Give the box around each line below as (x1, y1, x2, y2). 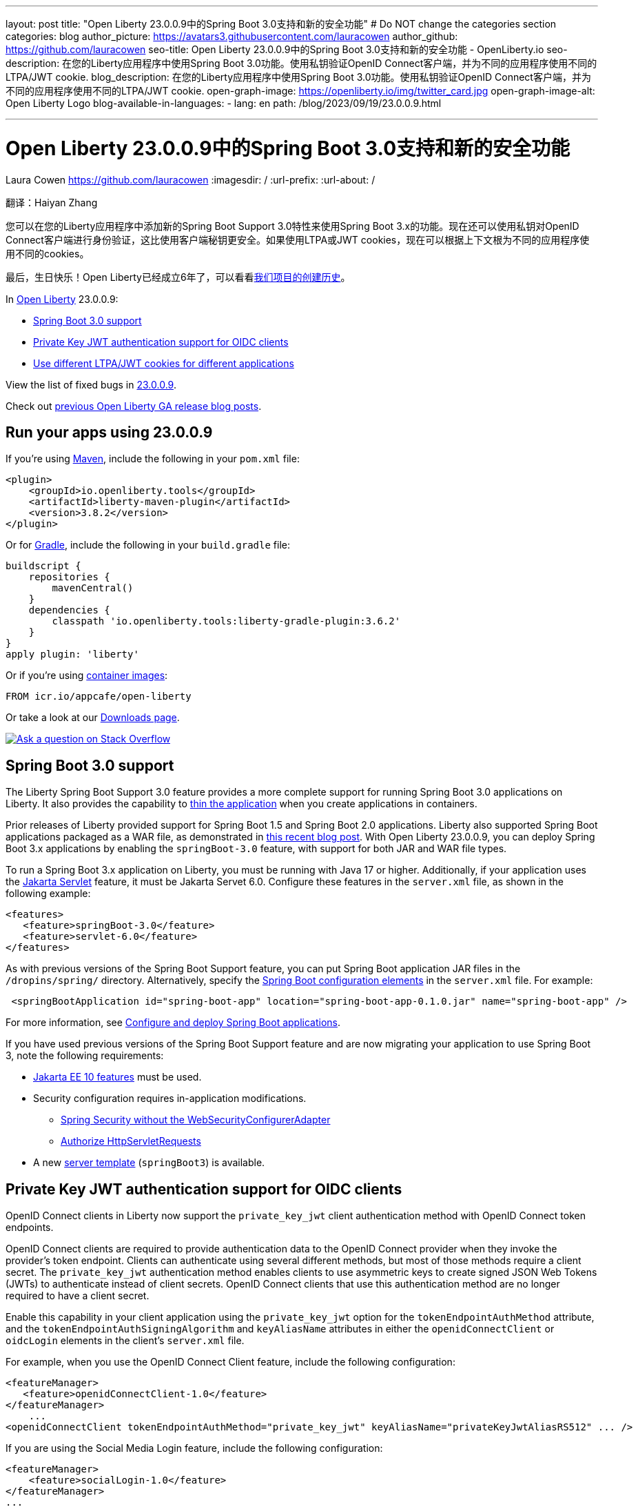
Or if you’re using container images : (6, 669, 168, 682)
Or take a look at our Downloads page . (6, 711, 180, 724)
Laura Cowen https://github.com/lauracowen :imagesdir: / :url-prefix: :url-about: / (6, 173, 375, 186)
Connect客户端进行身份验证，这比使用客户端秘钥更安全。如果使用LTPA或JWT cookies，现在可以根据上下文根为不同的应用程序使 (6, 233, 590, 246)
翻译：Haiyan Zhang (6, 196, 98, 208)
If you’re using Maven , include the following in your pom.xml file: (6, 453, 300, 465)
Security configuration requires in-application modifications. (33, 1092, 307, 1105)
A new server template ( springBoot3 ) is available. (33, 1156, 265, 1169)
